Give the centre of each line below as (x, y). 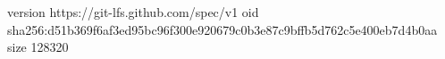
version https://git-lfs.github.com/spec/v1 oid (133, 12)
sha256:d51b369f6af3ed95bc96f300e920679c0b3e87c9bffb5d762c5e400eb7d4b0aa (222, 29)
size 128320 (38, 47)
